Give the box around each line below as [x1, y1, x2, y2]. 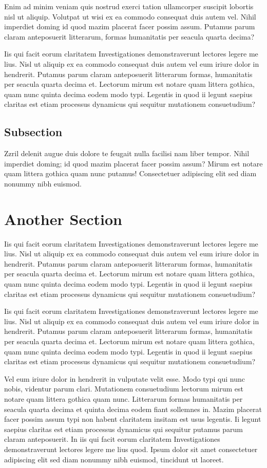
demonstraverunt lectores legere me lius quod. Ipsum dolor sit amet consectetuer [4, 443, 258, 454]
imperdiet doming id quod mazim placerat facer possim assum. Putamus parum [4, 21, 255, 32]
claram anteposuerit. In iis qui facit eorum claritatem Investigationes [4, 434, 220, 444]
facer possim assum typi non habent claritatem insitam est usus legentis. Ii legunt [4, 414, 261, 424]
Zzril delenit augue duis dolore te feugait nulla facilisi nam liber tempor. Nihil [4, 148, 250, 159]
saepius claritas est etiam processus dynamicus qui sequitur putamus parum [4, 423, 243, 434]
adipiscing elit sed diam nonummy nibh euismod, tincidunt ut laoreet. [4, 454, 224, 464]
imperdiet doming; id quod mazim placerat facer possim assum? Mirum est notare [4, 158, 263, 169]
